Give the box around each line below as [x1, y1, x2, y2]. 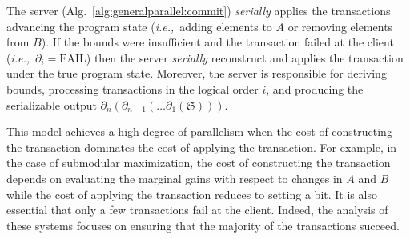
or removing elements [287, 18, 393, 34]
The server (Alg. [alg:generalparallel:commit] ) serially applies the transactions [6, 2, 391, 18]
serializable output [6, 96, 97, 113]
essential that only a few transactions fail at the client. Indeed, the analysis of [6, 201, 388, 218]
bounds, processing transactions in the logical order [6, 80, 259, 97]
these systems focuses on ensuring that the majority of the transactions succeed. [6, 217, 400, 233]
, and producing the [266, 80, 364, 97]
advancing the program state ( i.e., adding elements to [6, 18, 272, 34]
